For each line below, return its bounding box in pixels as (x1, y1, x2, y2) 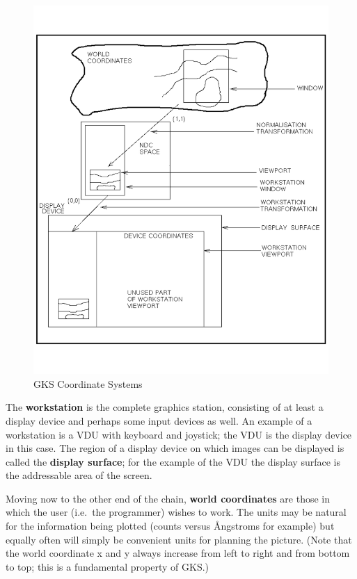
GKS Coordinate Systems (33, 376, 143, 391)
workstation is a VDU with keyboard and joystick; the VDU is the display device (6, 427, 352, 441)
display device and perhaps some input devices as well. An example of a (6, 413, 312, 427)
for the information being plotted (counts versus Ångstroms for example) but (6, 519, 335, 533)
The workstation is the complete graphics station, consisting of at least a (6, 400, 324, 414)
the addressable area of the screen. (6, 468, 152, 482)
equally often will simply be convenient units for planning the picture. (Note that (6, 532, 352, 546)
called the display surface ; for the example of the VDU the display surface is (6, 454, 340, 468)
